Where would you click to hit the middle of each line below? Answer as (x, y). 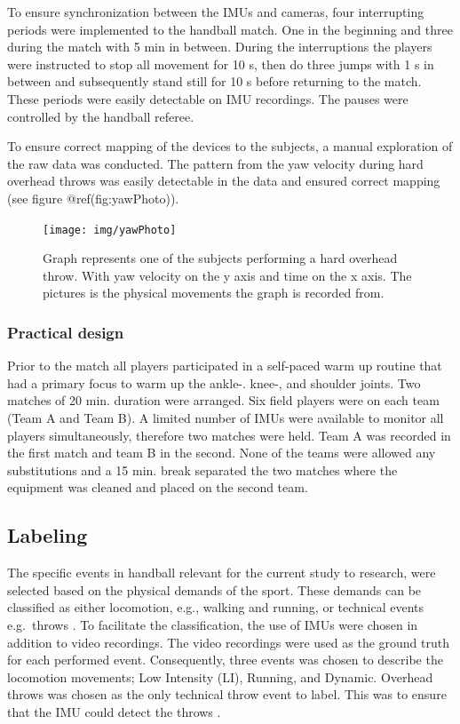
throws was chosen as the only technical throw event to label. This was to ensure (227, 694)
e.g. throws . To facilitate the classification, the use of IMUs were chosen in (213, 624)
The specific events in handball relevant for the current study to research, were (222, 573)
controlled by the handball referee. (101, 116)
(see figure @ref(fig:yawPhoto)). (93, 198)
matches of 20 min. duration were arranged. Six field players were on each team (223, 400)
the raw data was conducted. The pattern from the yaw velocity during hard (215, 163)
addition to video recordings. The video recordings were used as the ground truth (228, 642)
